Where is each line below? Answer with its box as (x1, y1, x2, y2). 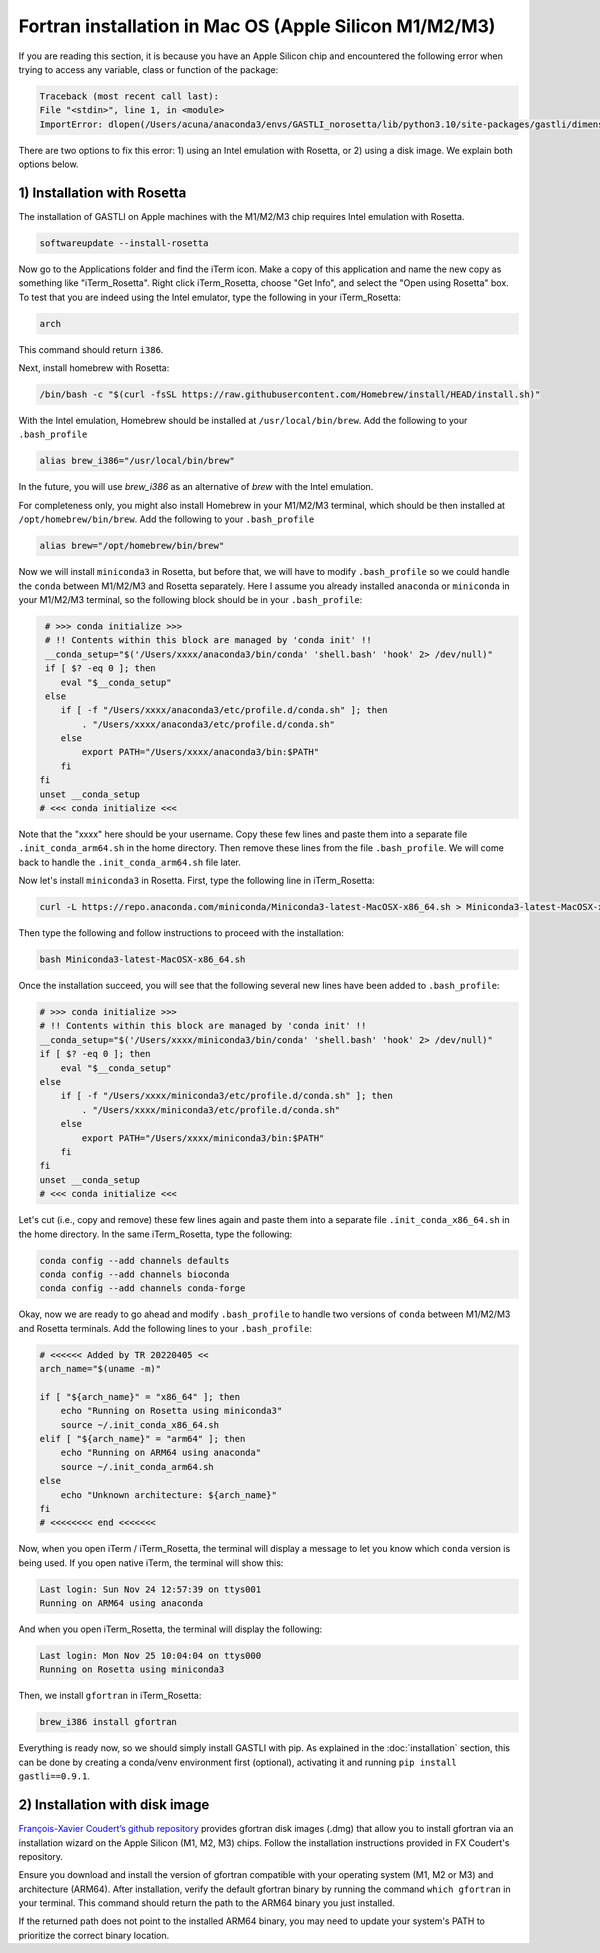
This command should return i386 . (18, 343, 164, 355)
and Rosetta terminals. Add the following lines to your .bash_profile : (18, 1322, 312, 1334)
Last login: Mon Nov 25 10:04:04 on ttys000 (39, 1650, 262, 1662)
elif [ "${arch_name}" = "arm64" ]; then (39, 1433, 246, 1445)
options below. (18, 158, 79, 170)
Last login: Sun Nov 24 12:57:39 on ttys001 (39, 1583, 262, 1595)
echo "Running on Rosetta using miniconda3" (60, 1405, 283, 1417)
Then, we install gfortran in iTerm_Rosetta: (18, 1690, 202, 1702)
